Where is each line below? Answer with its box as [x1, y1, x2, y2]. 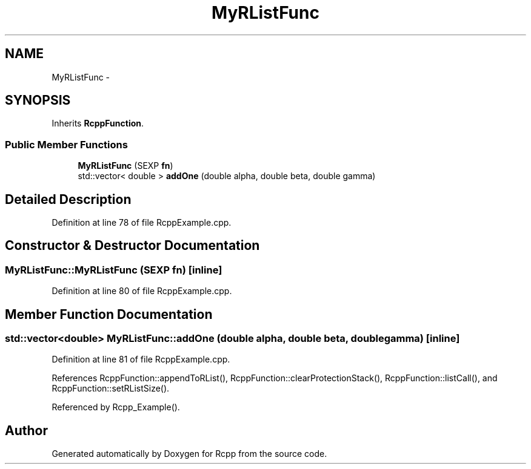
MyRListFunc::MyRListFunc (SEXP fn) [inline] [5, 263, 222, 276]
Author [5, 422, 48, 438]
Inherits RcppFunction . [52, 118, 144, 129]
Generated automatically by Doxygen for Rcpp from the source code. [52, 448, 327, 459]
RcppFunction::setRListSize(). [52, 383, 170, 394]
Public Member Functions [5, 138, 128, 151]
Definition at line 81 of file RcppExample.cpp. [52, 354, 230, 365]
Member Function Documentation [5, 306, 213, 322]
